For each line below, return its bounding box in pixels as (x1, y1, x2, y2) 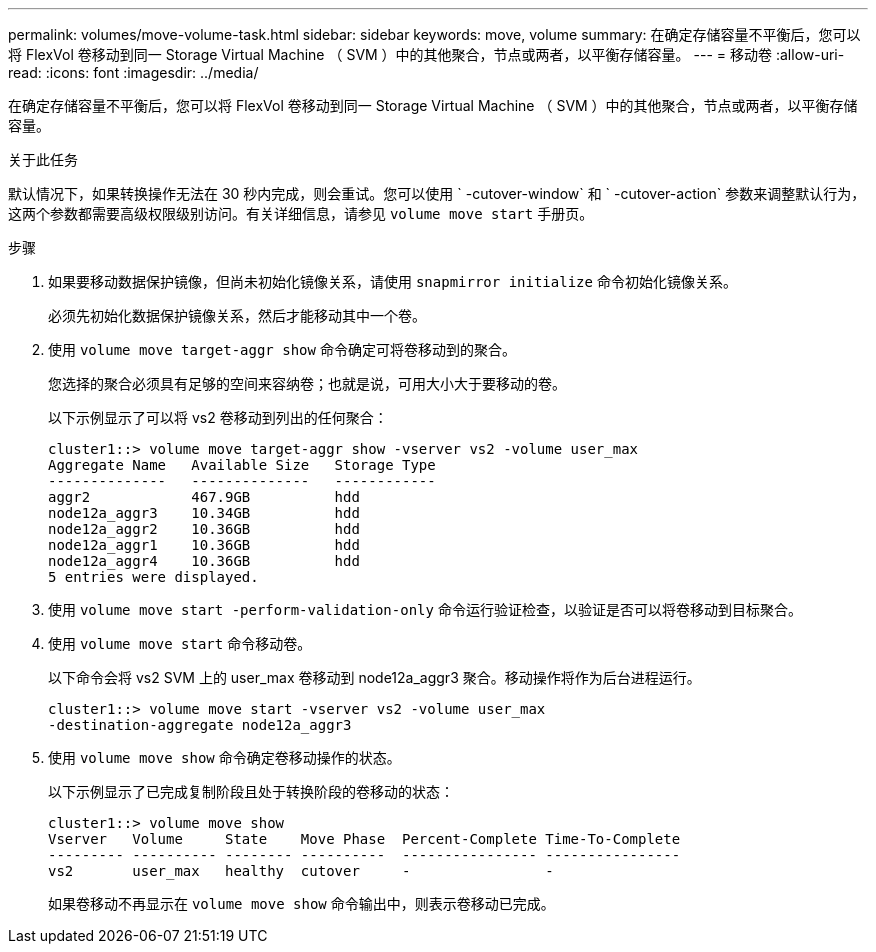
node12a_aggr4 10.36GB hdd (48, 553, 360, 569)
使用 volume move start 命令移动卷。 (48, 635, 312, 652)
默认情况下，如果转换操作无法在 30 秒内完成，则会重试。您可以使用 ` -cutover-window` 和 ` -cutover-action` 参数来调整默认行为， (8, 185, 866, 202)
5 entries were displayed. (48, 569, 259, 585)
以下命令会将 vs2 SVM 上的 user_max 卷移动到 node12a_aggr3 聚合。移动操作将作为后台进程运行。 (48, 669, 701, 686)
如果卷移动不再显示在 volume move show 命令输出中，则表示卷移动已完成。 (48, 895, 555, 912)
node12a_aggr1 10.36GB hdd (48, 537, 360, 553)
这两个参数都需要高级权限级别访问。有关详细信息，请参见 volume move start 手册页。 (8, 205, 594, 222)
